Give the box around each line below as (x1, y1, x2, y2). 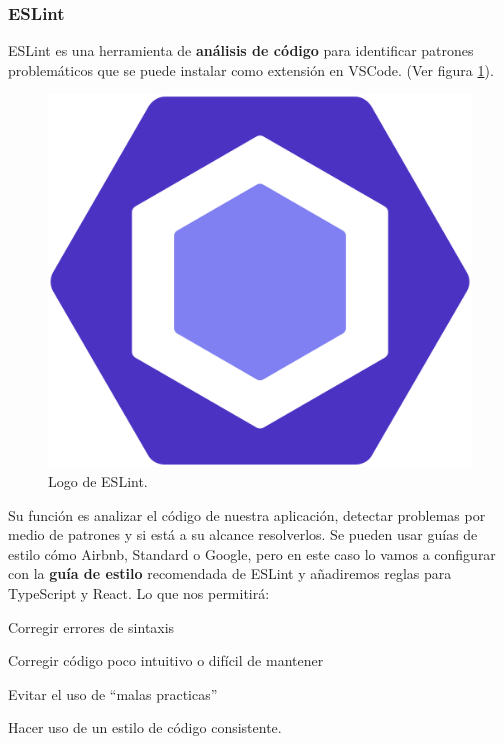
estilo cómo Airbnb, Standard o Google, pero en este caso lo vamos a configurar (8, 543, 496, 564)
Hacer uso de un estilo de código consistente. (8, 717, 282, 738)
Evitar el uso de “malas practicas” (8, 683, 218, 704)
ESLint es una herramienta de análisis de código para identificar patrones (8, 40, 474, 61)
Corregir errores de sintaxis (8, 616, 175, 637)
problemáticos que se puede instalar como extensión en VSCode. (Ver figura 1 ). (8, 59, 494, 80)
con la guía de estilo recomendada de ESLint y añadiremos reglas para (8, 563, 452, 584)
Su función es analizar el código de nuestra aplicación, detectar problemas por (8, 504, 486, 525)
